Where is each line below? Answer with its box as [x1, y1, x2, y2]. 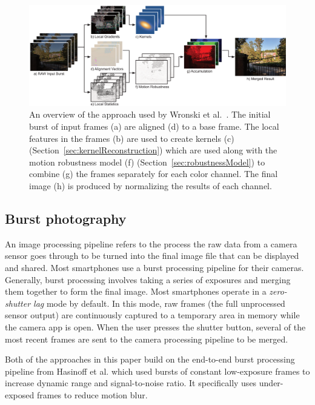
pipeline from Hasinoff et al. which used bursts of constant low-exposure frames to [5, 364, 310, 377]
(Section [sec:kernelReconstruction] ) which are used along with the [29, 144, 277, 156]
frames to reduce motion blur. [36, 388, 148, 401]
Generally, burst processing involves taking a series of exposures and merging [5, 273, 291, 286]
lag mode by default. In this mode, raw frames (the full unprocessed [33, 296, 285, 309]
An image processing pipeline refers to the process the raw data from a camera [5, 237, 297, 250]
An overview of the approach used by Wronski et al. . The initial [29, 108, 271, 121]
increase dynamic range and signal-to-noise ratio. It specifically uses [5, 377, 257, 389]
